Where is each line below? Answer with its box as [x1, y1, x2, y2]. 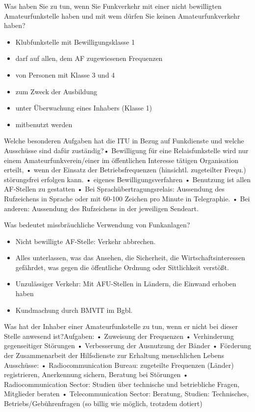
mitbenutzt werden [15, 119, 73, 129]
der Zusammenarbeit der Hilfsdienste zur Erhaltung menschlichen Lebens [4, 350, 224, 360]
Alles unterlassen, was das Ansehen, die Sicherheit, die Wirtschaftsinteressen [15, 252, 245, 263]
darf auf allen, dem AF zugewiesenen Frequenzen [15, 53, 163, 63]
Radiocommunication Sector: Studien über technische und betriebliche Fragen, [4, 379, 240, 389]
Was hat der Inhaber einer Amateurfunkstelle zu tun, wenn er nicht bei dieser [4, 321, 238, 331]
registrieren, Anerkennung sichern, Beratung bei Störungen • [4, 369, 188, 380]
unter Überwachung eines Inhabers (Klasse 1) [15, 103, 152, 113]
